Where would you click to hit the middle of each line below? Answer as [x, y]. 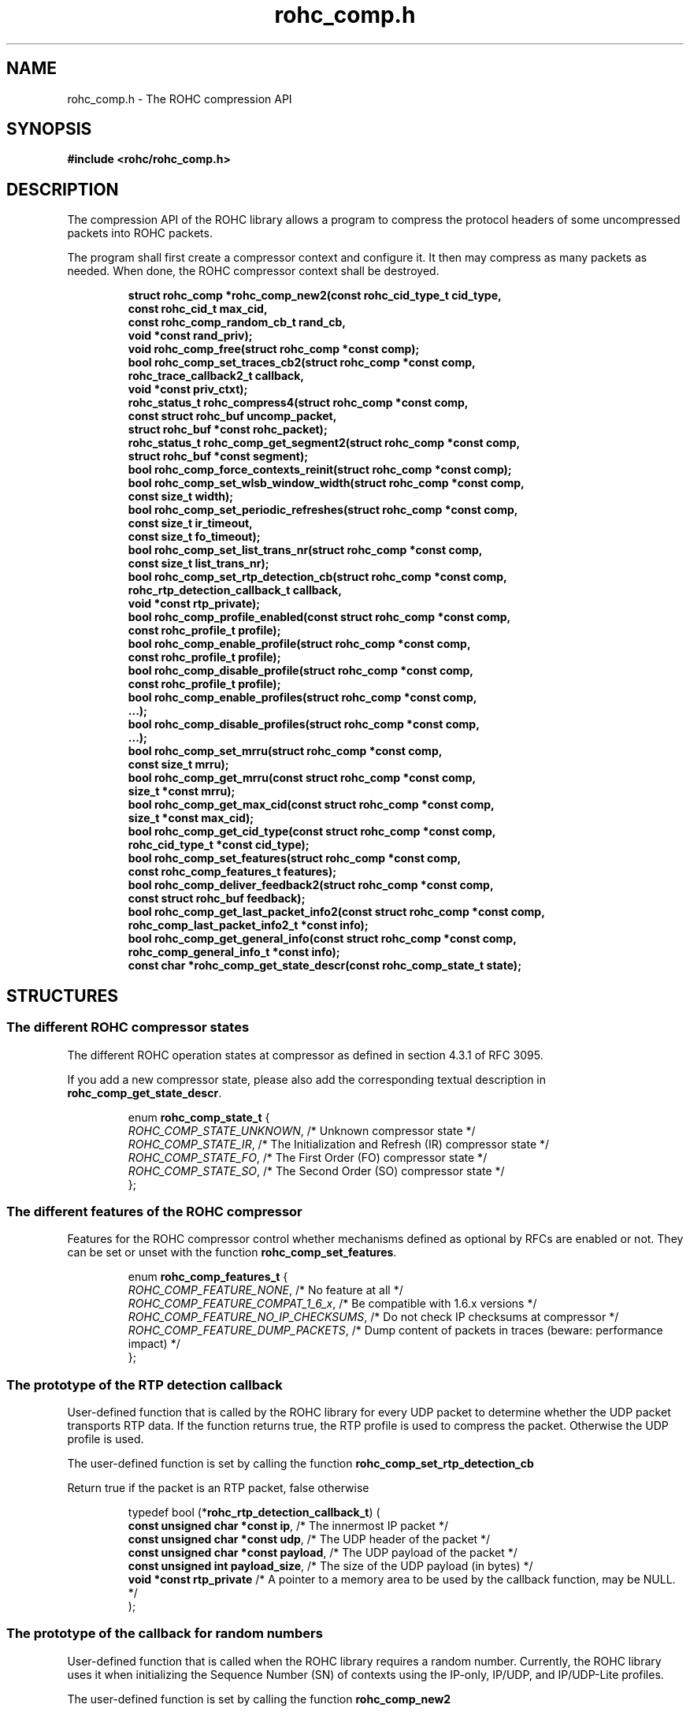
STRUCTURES [62, 996]
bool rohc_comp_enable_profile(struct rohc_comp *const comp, [299, 644]
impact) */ [154, 1344]
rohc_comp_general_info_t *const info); [234, 952]
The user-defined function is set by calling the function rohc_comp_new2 [259, 1699]
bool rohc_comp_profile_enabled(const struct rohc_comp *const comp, [319, 617]
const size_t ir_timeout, [190, 523]
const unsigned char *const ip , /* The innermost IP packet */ [288, 1526]
